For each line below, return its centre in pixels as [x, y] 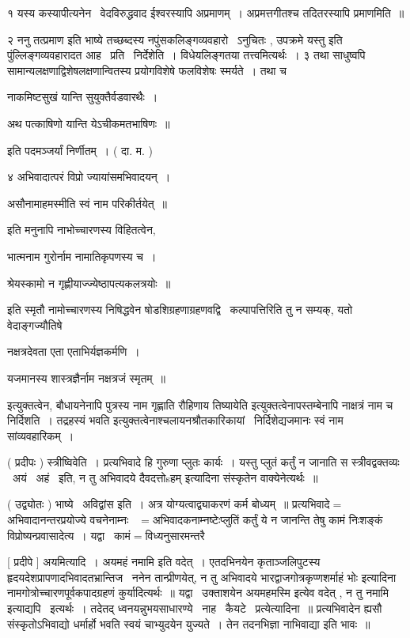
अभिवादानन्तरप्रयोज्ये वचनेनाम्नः [68, 520]
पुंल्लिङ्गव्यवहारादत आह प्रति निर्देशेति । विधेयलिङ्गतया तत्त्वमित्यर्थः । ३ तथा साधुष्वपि [186, 55]
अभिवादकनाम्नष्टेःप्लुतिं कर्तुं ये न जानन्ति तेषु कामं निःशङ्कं [268, 520]
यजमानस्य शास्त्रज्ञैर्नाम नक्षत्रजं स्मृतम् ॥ [87, 378]
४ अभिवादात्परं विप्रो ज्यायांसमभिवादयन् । [89, 177]
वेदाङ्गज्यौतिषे [35, 325]
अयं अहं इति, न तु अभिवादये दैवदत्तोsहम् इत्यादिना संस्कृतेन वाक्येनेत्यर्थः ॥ [165, 477]
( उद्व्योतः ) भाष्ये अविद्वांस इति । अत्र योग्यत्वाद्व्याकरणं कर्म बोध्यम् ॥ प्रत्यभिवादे [169, 504]
